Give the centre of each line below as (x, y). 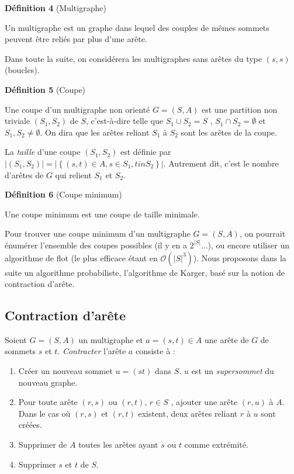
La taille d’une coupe (43, 152)
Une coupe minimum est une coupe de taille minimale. (102, 214)
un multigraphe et (111, 339)
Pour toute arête (48, 402)
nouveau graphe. (48, 382)
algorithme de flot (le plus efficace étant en (81, 257)
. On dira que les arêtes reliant (95, 132)
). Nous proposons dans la (240, 257)
